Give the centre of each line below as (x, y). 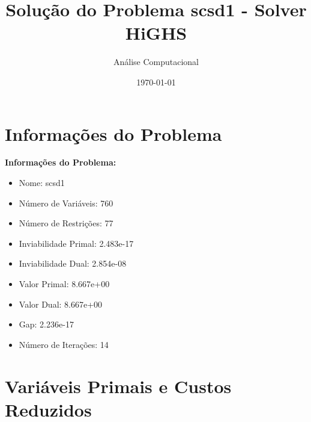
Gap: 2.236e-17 (46, 324)
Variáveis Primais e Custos (118, 386)
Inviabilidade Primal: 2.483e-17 (76, 243)
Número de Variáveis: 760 (66, 203)
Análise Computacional (156, 62)
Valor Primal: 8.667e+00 (64, 284)
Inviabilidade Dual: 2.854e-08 (73, 263)
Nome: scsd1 (42, 183)
